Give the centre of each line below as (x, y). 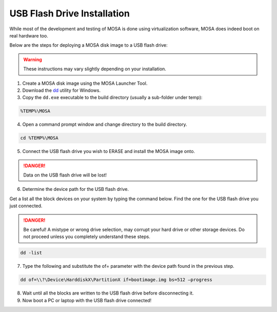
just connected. (26, 206)
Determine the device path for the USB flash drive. (76, 189)
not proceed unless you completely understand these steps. (87, 237)
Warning (33, 60)
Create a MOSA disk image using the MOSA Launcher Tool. (85, 83)
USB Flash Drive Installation (70, 13)
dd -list (31, 253)
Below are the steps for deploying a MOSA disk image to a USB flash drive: (88, 45)
